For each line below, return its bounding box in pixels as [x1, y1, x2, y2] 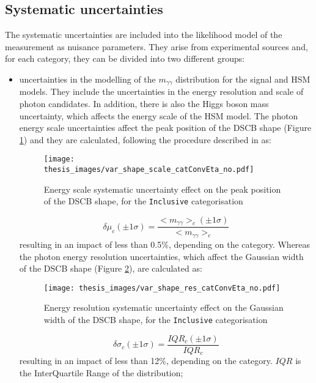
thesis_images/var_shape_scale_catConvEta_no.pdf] [43, 165, 254, 174]
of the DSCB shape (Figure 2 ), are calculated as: [19, 262, 202, 275]
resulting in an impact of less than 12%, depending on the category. [19, 354, 273, 367]
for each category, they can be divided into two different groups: [5, 52, 245, 65]
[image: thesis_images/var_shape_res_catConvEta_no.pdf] [43, 283, 281, 292]
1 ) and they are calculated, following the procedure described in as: [19, 133, 271, 146]
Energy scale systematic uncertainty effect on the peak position [43, 182, 281, 195]
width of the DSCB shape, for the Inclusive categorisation [43, 313, 268, 325]
